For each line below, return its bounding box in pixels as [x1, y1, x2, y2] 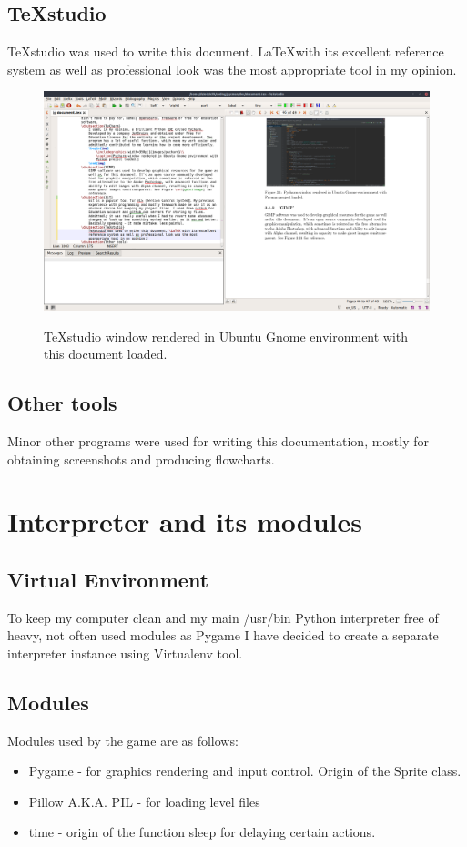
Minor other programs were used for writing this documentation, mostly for [7, 431, 430, 450]
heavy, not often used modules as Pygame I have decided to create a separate [7, 626, 439, 645]
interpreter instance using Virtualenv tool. [7, 643, 243, 662]
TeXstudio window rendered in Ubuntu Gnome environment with [44, 326, 409, 345]
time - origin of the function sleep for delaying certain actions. [28, 822, 376, 842]
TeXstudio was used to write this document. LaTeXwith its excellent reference [7, 42, 444, 61]
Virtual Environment [7, 565, 209, 593]
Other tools [7, 389, 117, 417]
